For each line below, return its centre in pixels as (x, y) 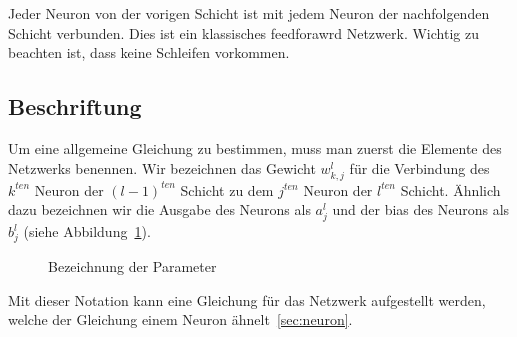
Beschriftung (75, 106)
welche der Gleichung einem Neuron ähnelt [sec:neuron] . (180, 319)
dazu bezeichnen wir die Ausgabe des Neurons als (159, 209)
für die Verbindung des (419, 167)
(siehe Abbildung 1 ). (87, 231)
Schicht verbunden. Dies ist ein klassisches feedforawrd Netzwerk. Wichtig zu (243, 32)
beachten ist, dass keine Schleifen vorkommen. (149, 52)
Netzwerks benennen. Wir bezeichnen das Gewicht (162, 167)
